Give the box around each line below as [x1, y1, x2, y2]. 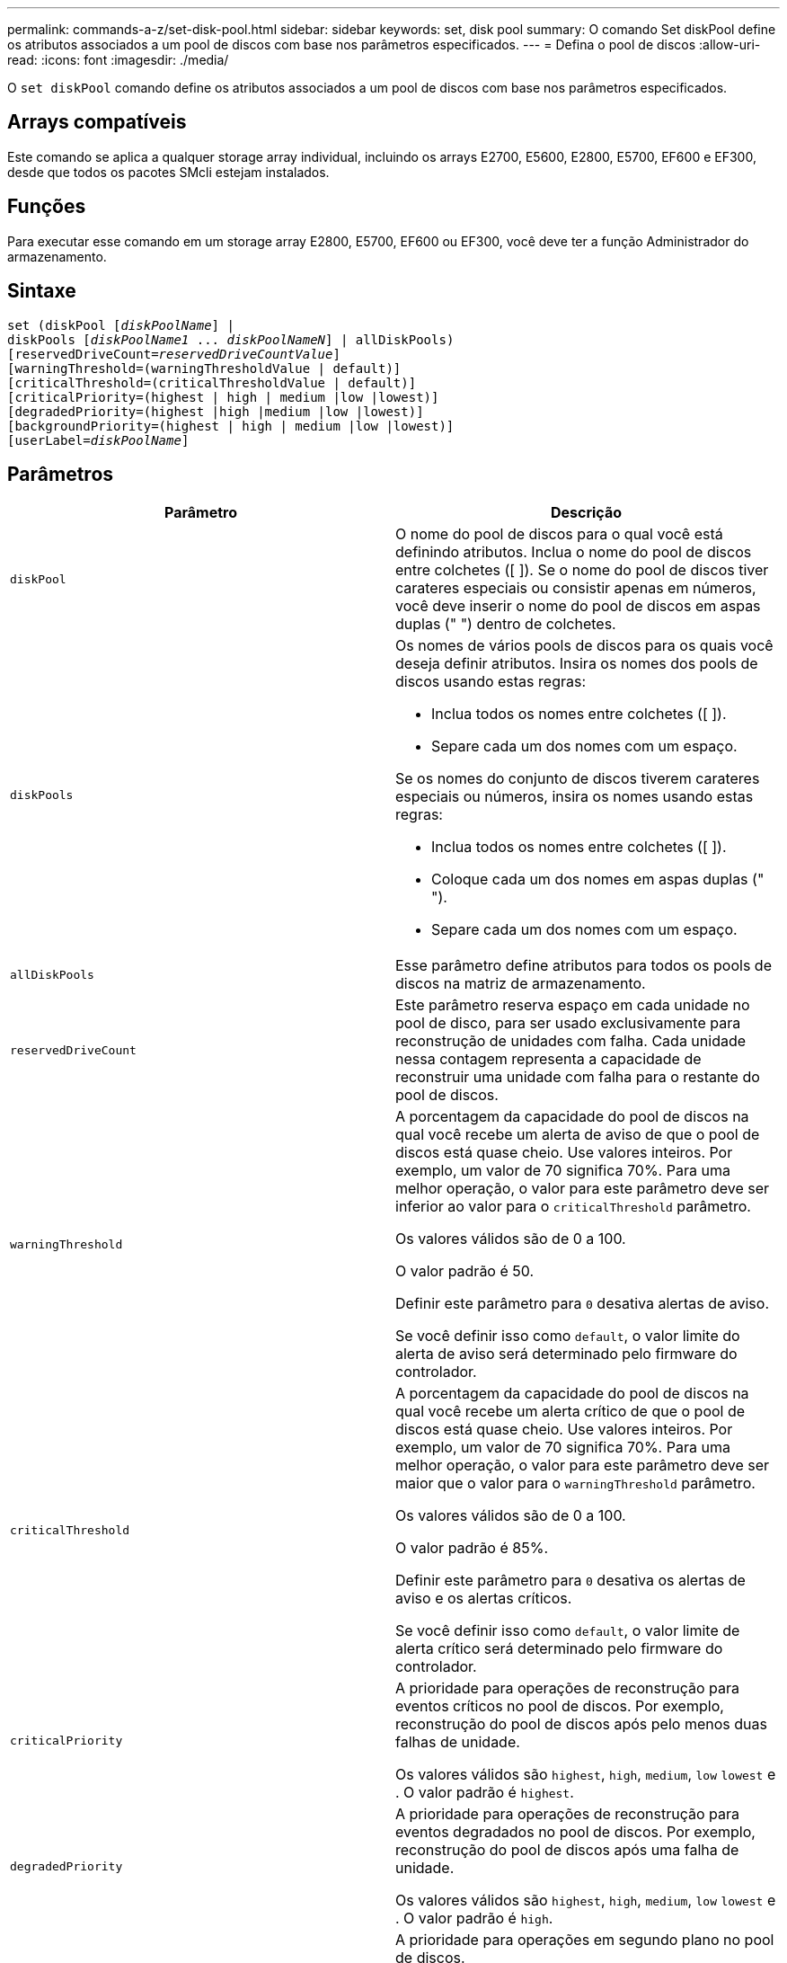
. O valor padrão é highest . [395, 1783, 574, 1802]
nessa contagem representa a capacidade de [395, 1050, 702, 1069]
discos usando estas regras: [395, 672, 587, 691]
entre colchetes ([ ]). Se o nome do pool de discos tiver [395, 561, 769, 580]
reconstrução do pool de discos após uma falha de [395, 1841, 739, 1860]
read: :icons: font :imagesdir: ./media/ [7, 52, 229, 67]
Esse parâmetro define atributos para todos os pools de [395, 956, 772, 975]
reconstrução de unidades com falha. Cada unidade [395, 1032, 747, 1051]
